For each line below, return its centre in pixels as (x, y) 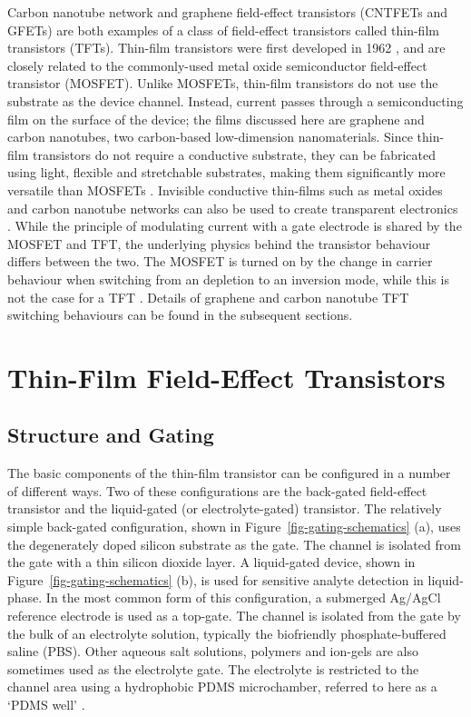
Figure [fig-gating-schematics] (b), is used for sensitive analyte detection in (216, 579)
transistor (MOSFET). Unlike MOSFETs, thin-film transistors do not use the (223, 83)
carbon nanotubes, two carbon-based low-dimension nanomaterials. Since (210, 137)
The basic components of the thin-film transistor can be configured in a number (229, 473)
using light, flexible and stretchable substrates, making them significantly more (226, 172)
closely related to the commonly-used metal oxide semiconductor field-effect (217, 65)
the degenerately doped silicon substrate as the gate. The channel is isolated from (234, 544)
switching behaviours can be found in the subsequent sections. (180, 315)
